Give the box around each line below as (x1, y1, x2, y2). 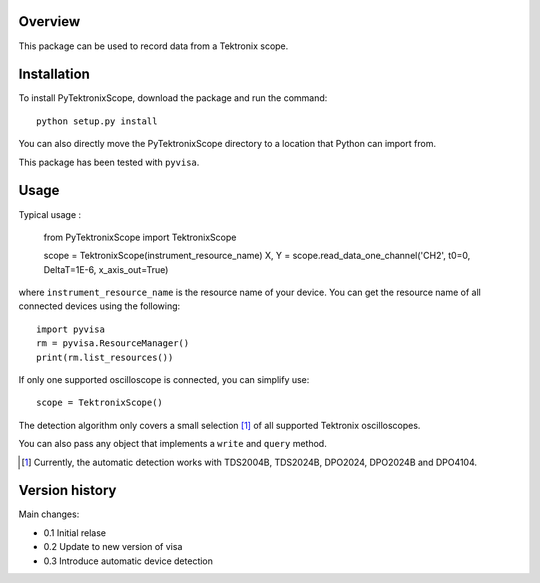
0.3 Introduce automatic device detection (43, 555, 214, 567)
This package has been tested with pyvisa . (18, 156, 200, 168)
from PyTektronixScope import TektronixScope (43, 231, 237, 243)
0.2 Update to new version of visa (43, 541, 183, 553)
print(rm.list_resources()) (36, 351, 174, 363)
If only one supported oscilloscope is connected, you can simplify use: (18, 374, 310, 386)
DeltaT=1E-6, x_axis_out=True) (43, 263, 169, 275)
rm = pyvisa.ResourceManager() (36, 338, 190, 349)
